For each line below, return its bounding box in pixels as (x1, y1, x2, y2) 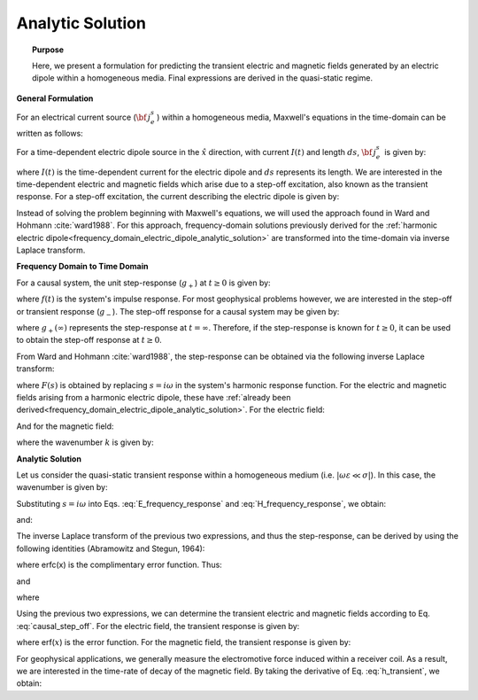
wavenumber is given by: (16, 482, 108, 493)
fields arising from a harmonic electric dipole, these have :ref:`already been (16, 392, 291, 402)
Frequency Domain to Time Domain (16, 261, 149, 272)
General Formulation (16, 93, 94, 104)
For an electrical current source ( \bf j (16, 112, 151, 122)
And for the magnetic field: (16, 421, 114, 432)
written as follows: (16, 128, 83, 138)
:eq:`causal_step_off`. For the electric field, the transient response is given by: (16, 620, 300, 631)
